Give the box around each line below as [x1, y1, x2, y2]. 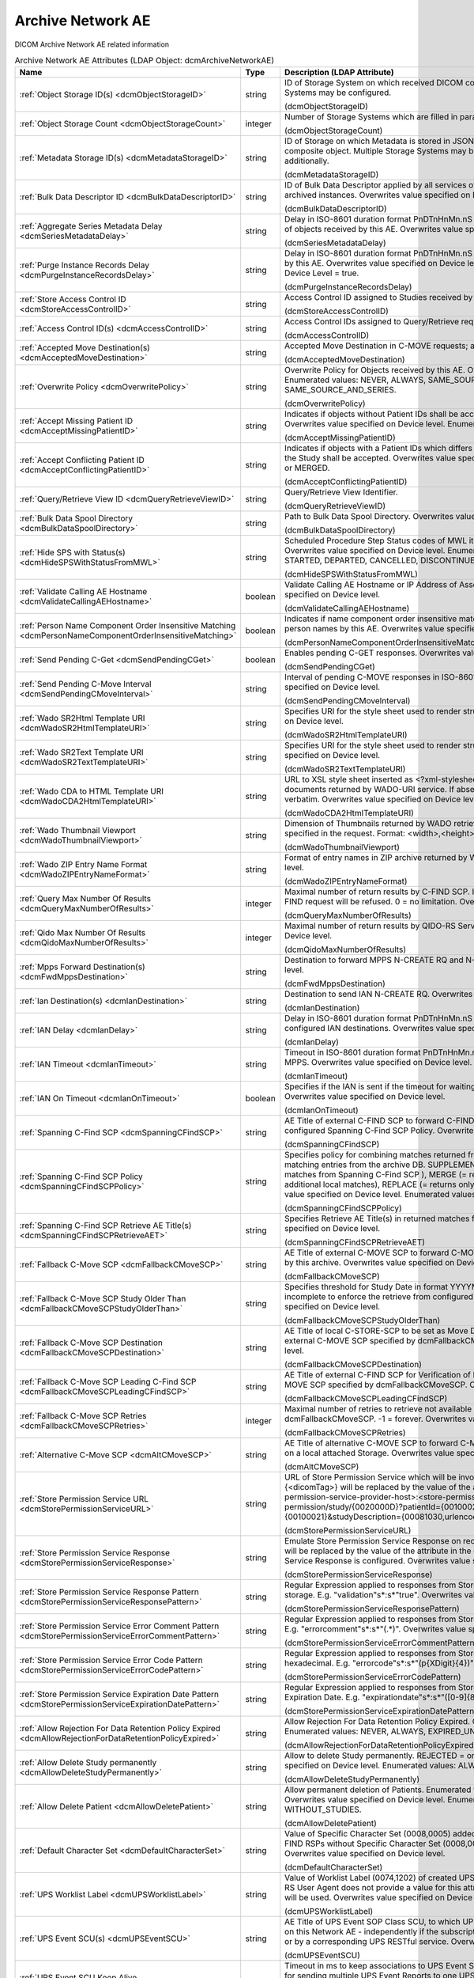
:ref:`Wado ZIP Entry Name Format [19, 859, 148, 870]
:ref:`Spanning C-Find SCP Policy [19, 1171, 143, 1182]
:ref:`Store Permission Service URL [19, 1494, 149, 1505]
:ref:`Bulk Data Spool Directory [19, 513, 134, 524]
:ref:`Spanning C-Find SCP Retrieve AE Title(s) [19, 1220, 192, 1231]
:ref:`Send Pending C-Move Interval [19, 679, 152, 690]
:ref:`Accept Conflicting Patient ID [19, 455, 145, 466]
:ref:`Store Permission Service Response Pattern [19, 1586, 199, 1597]
